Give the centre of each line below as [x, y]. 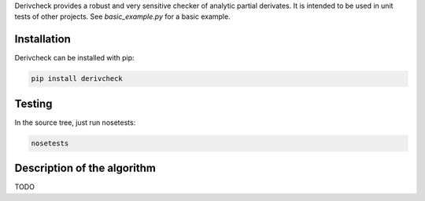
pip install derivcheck [77, 79]
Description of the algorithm [85, 168]
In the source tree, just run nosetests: [75, 122]
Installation [42, 39]
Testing [33, 103]
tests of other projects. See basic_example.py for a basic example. [123, 16]
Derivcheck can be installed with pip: [74, 58]
